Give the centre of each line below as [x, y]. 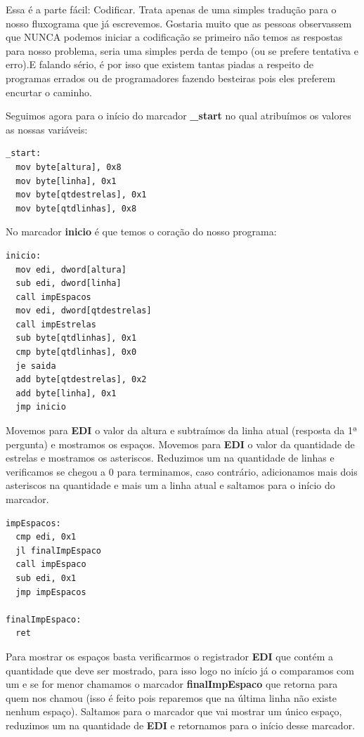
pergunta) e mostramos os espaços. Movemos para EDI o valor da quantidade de [180, 444]
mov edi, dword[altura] [71, 269]
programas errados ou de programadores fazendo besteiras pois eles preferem [171, 78]
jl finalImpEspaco [59, 550]
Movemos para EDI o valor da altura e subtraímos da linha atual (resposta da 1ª [182, 430]
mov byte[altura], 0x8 [69, 167]
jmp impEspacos [51, 592]
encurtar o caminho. [49, 92]
